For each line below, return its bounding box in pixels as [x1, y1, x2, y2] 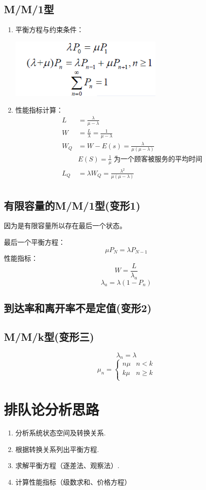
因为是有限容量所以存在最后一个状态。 [4, 220, 126, 231]
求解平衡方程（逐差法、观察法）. [15, 460, 120, 470]
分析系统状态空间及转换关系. [15, 428, 106, 438]
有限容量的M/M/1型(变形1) [4, 197, 140, 213]
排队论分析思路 [4, 399, 100, 419]
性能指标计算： [15, 104, 63, 115]
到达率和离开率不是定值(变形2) [4, 300, 152, 315]
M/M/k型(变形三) [4, 329, 94, 344]
